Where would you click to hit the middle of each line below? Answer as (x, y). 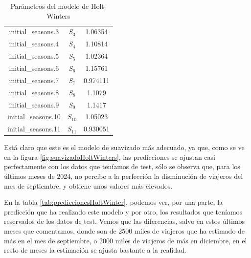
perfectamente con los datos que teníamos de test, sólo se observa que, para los (122, 166)
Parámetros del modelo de (50, 6)
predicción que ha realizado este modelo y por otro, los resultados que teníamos (123, 211)
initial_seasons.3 (34, 32)
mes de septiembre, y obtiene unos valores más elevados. (88, 185)
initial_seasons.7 (34, 80)
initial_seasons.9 (34, 104)
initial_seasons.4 (34, 44)
